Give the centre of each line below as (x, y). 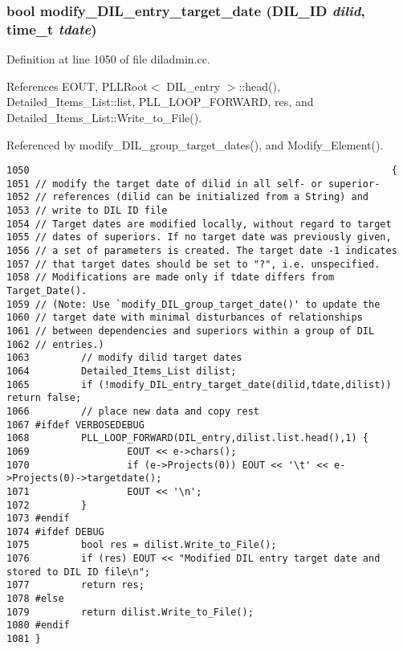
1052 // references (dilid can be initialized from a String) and (188, 197)
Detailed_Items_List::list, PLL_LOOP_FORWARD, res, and (160, 102)
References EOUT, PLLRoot (77, 86)
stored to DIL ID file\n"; (78, 572)
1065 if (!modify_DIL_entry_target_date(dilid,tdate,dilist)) (199, 384)
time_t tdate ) (52, 29)
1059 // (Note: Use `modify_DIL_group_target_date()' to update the (193, 304)
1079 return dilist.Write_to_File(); (130, 612)
